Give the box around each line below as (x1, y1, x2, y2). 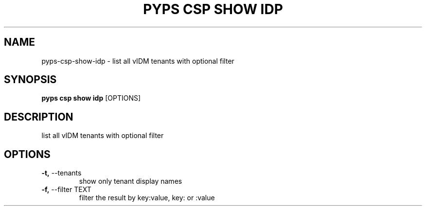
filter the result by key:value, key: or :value (79, 193, 215, 202)
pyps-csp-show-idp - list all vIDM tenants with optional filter (41, 56, 234, 65)
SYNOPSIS (4, 73, 57, 86)
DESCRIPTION (4, 110, 73, 123)
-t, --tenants (41, 169, 82, 177)
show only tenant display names (79, 177, 182, 186)
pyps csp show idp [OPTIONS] (41, 94, 141, 103)
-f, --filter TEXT (41, 185, 91, 194)
